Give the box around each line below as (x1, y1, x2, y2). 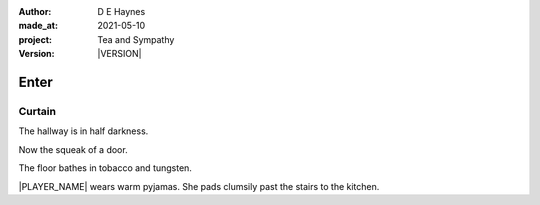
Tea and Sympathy (97, 33, 175, 45)
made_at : (18, 20, 59, 32)
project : (18, 33, 52, 45)
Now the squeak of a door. (18, 143, 129, 155)
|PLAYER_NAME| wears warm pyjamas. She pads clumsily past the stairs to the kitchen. (18, 180, 380, 192)
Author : (18, 6, 52, 17)
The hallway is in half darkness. (18, 125, 149, 137)
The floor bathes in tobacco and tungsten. (18, 162, 192, 174)
